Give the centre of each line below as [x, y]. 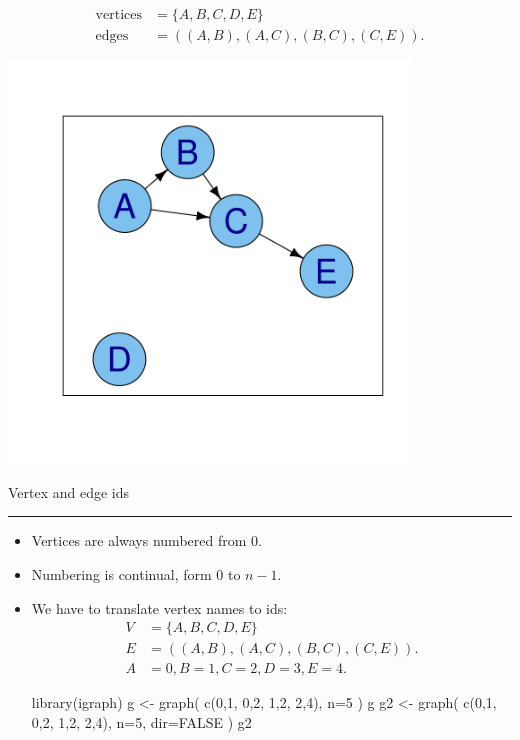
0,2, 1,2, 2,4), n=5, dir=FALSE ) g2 [141, 721]
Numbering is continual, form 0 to [136, 574]
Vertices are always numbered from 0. [146, 540]
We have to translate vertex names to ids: [159, 607]
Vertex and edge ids [69, 491]
